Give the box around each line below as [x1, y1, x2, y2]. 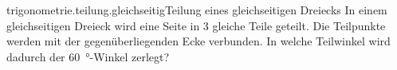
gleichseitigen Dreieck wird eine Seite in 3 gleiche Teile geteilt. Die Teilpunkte [6, 17, 386, 33]
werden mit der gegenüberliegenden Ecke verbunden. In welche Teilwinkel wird [6, 33, 391, 49]
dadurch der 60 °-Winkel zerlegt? [6, 48, 170, 64]
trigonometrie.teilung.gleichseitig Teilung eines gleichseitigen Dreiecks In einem [6, 2, 387, 17]
